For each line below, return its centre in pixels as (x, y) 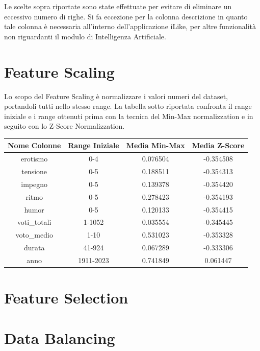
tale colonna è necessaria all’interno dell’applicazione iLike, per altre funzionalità (130, 26)
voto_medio (34, 235)
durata (34, 248)
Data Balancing (60, 337)
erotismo (34, 159)
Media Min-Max (155, 145)
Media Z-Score (218, 145)
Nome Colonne (34, 145)
